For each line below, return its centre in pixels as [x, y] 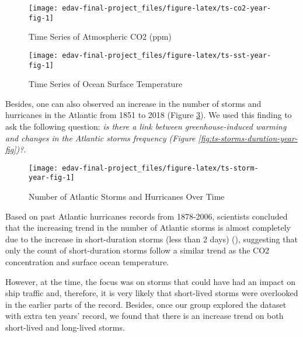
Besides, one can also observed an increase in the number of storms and [133, 103]
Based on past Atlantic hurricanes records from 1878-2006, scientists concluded [147, 216]
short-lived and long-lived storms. [65, 327]
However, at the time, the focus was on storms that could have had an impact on [150, 281]
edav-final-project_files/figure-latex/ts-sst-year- [167, 55]
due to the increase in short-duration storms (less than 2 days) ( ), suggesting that [151, 239]
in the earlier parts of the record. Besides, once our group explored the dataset [146, 304]
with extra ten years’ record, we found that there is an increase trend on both [144, 316]
